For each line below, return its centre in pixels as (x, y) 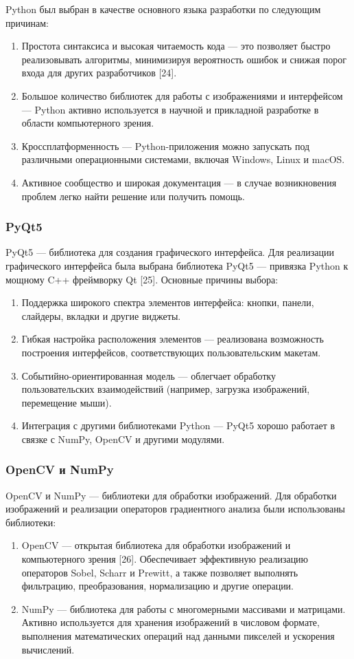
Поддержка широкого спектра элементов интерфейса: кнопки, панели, (168, 302)
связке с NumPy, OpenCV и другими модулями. (123, 439)
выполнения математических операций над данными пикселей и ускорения (178, 636)
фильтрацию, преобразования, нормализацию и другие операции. (158, 586)
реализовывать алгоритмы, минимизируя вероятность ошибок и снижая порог (184, 59)
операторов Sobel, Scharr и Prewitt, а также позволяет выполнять (160, 572)
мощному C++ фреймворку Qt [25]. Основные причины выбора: (142, 279)
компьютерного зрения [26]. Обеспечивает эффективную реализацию (165, 559)
